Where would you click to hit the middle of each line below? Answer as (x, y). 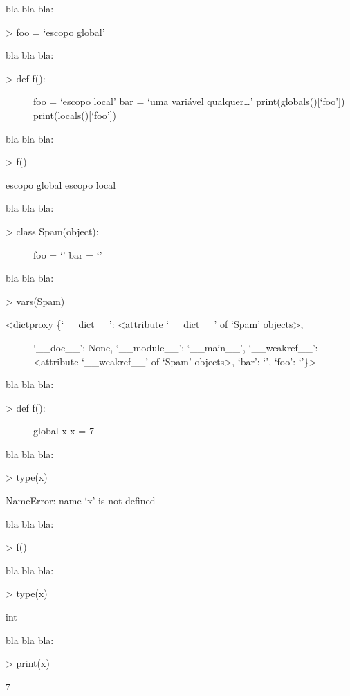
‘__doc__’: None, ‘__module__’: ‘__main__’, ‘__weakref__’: (176, 347)
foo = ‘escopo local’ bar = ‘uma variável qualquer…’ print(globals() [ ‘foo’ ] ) (189, 101)
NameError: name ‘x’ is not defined (81, 501)
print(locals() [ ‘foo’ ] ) (75, 115)
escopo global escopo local (61, 184)
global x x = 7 (64, 431)
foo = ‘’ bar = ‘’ (68, 254)
